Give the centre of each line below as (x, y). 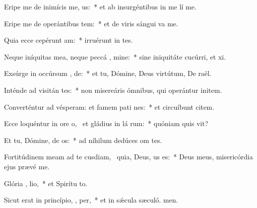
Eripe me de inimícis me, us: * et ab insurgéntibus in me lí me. (100, 6)
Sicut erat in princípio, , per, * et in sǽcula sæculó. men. (91, 200)
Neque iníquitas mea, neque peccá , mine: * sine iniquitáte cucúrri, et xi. (115, 56)
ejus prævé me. (27, 166)
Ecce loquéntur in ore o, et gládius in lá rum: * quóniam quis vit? (106, 123)
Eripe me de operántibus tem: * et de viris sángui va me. (91, 23)
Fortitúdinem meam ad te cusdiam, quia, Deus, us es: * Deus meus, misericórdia (128, 157)
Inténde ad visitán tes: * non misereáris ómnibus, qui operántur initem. (113, 90)
